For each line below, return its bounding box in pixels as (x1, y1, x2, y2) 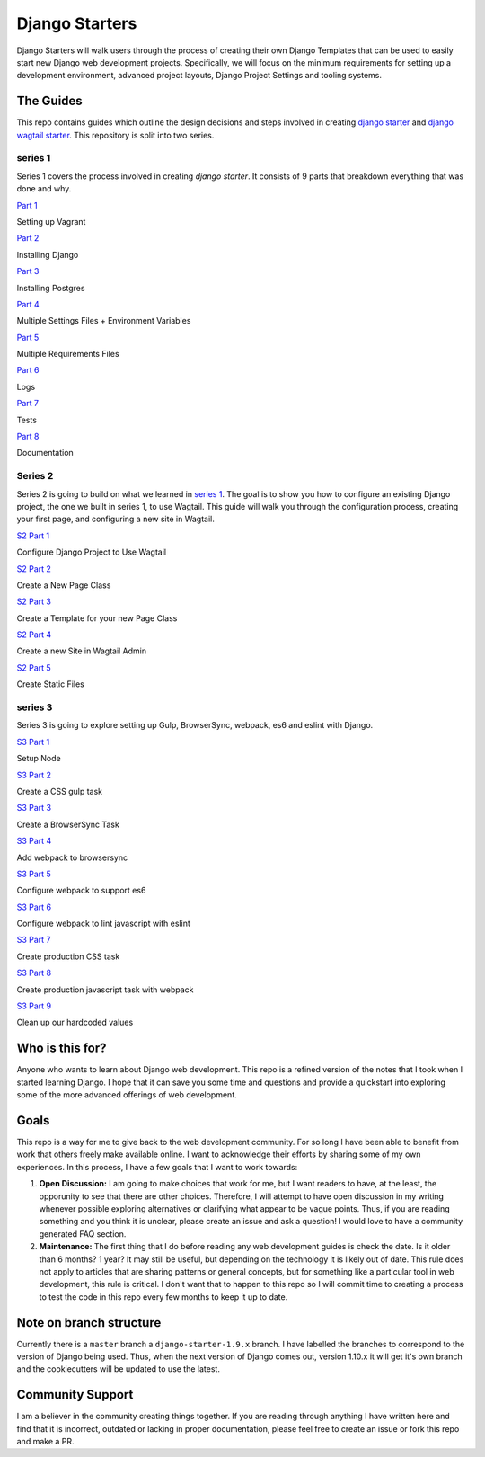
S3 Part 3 (16, 803, 52, 813)
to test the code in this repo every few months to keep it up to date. (39, 1291, 288, 1302)
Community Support (16, 1387, 134, 1402)
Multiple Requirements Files (16, 349, 120, 360)
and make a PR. (16, 1436, 75, 1447)
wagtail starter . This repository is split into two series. (16, 129, 215, 140)
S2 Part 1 (16, 530, 49, 541)
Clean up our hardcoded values (16, 1017, 134, 1028)
